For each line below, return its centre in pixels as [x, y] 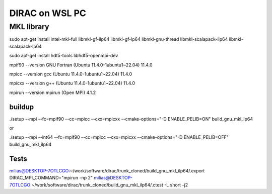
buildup [22, 107]
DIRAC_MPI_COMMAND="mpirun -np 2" [51, 178]
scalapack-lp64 [26, 46]
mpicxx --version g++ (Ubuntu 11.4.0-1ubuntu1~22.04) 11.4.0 [72, 83]
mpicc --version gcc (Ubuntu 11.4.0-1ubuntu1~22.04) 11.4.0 [71, 74]
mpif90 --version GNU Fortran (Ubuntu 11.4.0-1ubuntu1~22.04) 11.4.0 [81, 65]
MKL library [29, 27]
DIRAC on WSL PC [48, 13]
